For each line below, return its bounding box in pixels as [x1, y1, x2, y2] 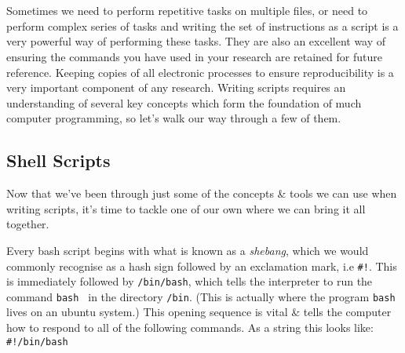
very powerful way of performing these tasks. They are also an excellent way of [6, 33, 386, 49]
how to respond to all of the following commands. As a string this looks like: [6, 319, 374, 336]
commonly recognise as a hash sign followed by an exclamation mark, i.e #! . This [6, 257, 397, 274]
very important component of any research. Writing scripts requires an [6, 79, 346, 96]
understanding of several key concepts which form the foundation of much [6, 94, 362, 111]
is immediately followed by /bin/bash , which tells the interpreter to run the [6, 273, 373, 289]
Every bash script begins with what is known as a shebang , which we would [6, 242, 369, 258]
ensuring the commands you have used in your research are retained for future [6, 48, 382, 64]
